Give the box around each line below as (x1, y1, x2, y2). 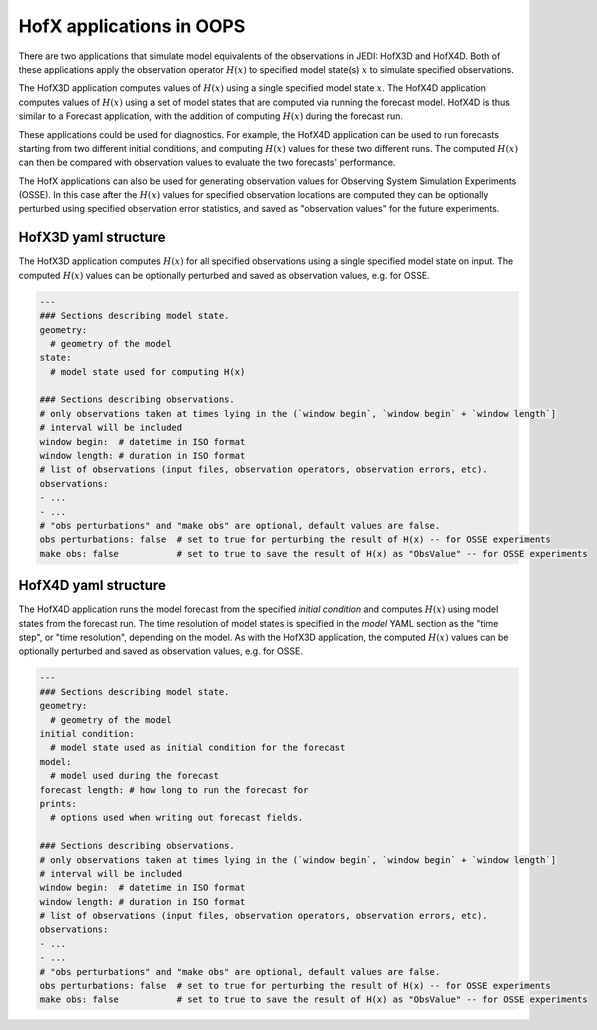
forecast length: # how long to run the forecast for (39, 784, 309, 795)
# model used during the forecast (50, 770, 220, 782)
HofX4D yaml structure (18, 577, 167, 594)
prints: (39, 798, 77, 809)
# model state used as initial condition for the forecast (50, 742, 346, 754)
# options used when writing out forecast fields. (50, 812, 304, 824)
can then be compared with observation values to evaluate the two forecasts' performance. (18, 156, 396, 169)
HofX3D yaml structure (18, 229, 166, 246)
